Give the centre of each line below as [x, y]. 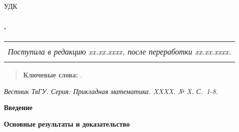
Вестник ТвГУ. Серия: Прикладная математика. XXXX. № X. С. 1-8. [111, 91]
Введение [18, 107]
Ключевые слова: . [53, 75]
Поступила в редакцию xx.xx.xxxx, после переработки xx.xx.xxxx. [119, 52]
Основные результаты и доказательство [67, 124]
